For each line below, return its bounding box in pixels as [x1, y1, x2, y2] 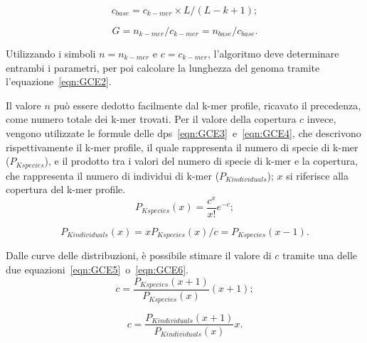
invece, [307, 111, 336, 126]
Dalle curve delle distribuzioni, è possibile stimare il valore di [6, 248, 272, 263]
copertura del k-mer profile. [6, 182, 126, 197]
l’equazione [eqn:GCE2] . [6, 74, 112, 89]
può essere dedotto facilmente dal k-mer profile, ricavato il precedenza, [53, 97, 361, 112]
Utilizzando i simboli [6, 46, 96, 60]
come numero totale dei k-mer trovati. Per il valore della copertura [6, 111, 297, 126]
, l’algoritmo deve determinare [208, 46, 339, 60]
